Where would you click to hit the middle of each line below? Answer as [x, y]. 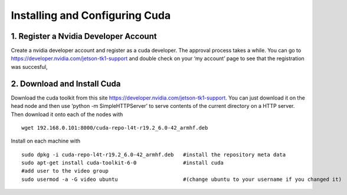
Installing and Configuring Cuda [91, 15]
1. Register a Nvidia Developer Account [84, 36]
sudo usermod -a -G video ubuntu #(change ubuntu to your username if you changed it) [182, 179]
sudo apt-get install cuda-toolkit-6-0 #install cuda [122, 163]
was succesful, [29, 67]
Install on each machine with [46, 141]
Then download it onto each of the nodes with [67, 114]
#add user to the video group [65, 171]
